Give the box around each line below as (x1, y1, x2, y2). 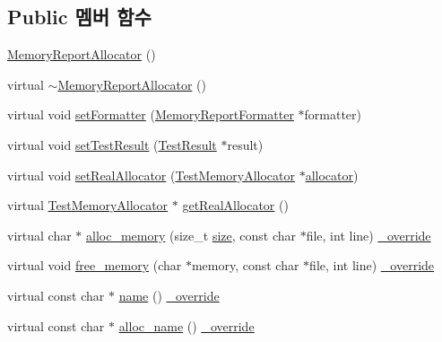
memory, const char (191, 256, 299, 275)
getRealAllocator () (182, 196, 289, 215)
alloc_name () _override (118, 316, 255, 335)
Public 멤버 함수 (7, 3, 152, 31)
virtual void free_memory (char (7, 256, 182, 275)
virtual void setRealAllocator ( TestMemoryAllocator (7, 165, 295, 184)
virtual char (7, 225, 72, 244)
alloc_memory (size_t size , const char (86, 225, 296, 244)
